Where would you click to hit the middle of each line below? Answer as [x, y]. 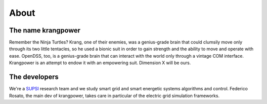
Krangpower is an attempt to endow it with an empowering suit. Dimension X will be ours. [100, 63]
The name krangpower [45, 30]
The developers [34, 77]
